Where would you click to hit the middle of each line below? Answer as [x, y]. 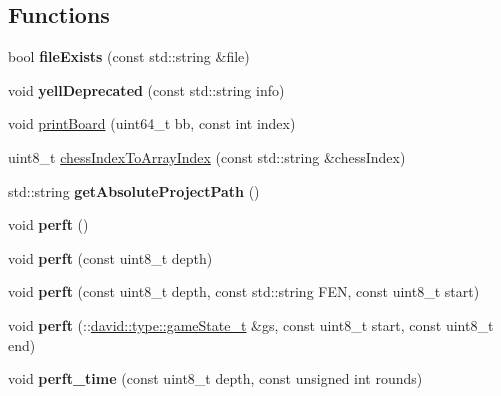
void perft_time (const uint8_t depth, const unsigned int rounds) [215, 378]
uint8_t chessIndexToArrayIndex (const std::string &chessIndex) [207, 156]
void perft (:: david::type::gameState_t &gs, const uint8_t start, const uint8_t [251, 324]
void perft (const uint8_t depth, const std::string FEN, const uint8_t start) [244, 291]
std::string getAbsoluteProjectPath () [134, 190]
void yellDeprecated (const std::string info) [146, 89]
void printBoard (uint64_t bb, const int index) [152, 123]
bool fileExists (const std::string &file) [129, 56]
